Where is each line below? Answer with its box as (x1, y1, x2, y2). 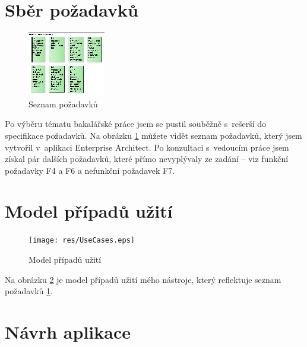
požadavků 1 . (5, 285, 53, 297)
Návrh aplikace (5, 320, 131, 344)
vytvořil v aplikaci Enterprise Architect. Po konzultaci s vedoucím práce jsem (5, 141, 289, 153)
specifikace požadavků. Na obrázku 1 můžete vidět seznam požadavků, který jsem (5, 129, 302, 141)
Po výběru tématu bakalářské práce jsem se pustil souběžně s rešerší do (5, 117, 267, 130)
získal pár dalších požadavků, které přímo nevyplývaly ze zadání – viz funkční (5, 152, 289, 165)
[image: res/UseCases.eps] (29, 236, 135, 245)
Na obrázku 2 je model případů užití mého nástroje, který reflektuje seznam (5, 273, 281, 285)
